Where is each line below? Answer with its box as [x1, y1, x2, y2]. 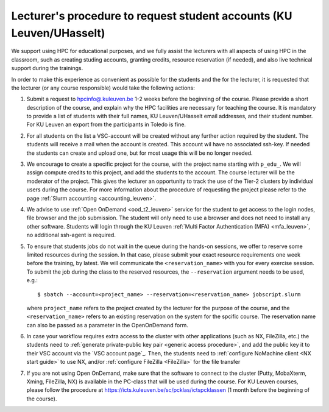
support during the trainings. [11, 65, 83, 72]
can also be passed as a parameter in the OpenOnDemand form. [26, 321, 189, 329]
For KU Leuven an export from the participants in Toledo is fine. [26, 121, 186, 128]
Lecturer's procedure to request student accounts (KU [11, 9, 292, 23]
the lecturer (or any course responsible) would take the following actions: [11, 84, 195, 91]
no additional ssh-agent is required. [26, 232, 116, 239]
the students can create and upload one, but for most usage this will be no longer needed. [26, 149, 253, 157]
